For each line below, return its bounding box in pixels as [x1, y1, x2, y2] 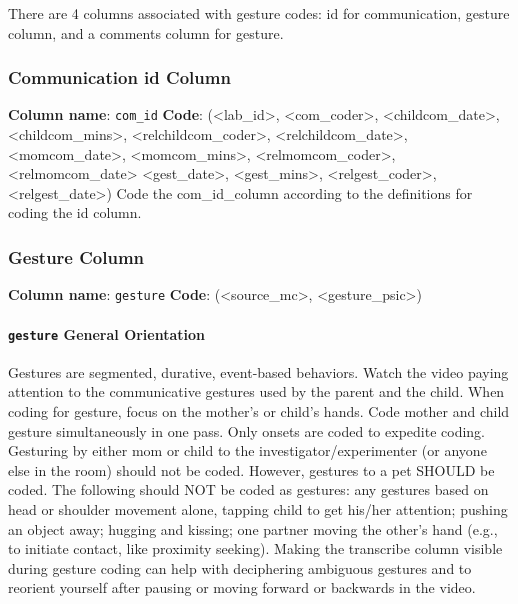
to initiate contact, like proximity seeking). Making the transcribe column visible [8, 538, 503, 559]
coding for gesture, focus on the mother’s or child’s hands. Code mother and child [8, 400, 510, 421]
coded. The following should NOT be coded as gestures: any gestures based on [8, 479, 489, 500]
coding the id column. [8, 202, 142, 223]
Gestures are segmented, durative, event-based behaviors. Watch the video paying [8, 361, 509, 382]
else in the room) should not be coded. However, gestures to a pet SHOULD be [8, 459, 495, 480]
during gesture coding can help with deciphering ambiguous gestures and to [8, 557, 472, 578]
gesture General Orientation [8, 323, 206, 344]
